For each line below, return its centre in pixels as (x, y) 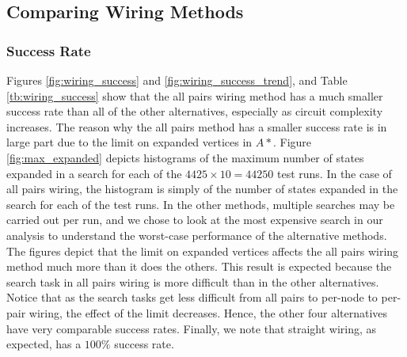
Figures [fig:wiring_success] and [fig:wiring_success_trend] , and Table (177, 80)
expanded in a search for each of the (94, 173)
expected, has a (44, 344)
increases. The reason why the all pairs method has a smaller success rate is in (197, 126)
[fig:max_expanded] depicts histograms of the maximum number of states (185, 157)
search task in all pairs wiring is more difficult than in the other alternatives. (193, 281)
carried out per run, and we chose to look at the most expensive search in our (195, 220)
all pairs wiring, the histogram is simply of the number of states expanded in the (202, 189)
